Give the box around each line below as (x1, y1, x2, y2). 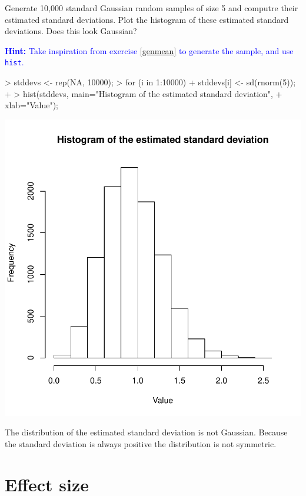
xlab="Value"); (5, 99, 58, 111)
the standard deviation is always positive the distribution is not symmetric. (5, 438, 277, 450)
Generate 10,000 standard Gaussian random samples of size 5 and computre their (5, 2, 298, 14)
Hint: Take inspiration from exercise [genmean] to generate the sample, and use (5, 44, 294, 56)
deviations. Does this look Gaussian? (5, 25, 137, 37)
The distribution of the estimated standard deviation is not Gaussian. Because (5, 426, 288, 438)
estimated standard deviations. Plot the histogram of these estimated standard (5, 13, 289, 25)
